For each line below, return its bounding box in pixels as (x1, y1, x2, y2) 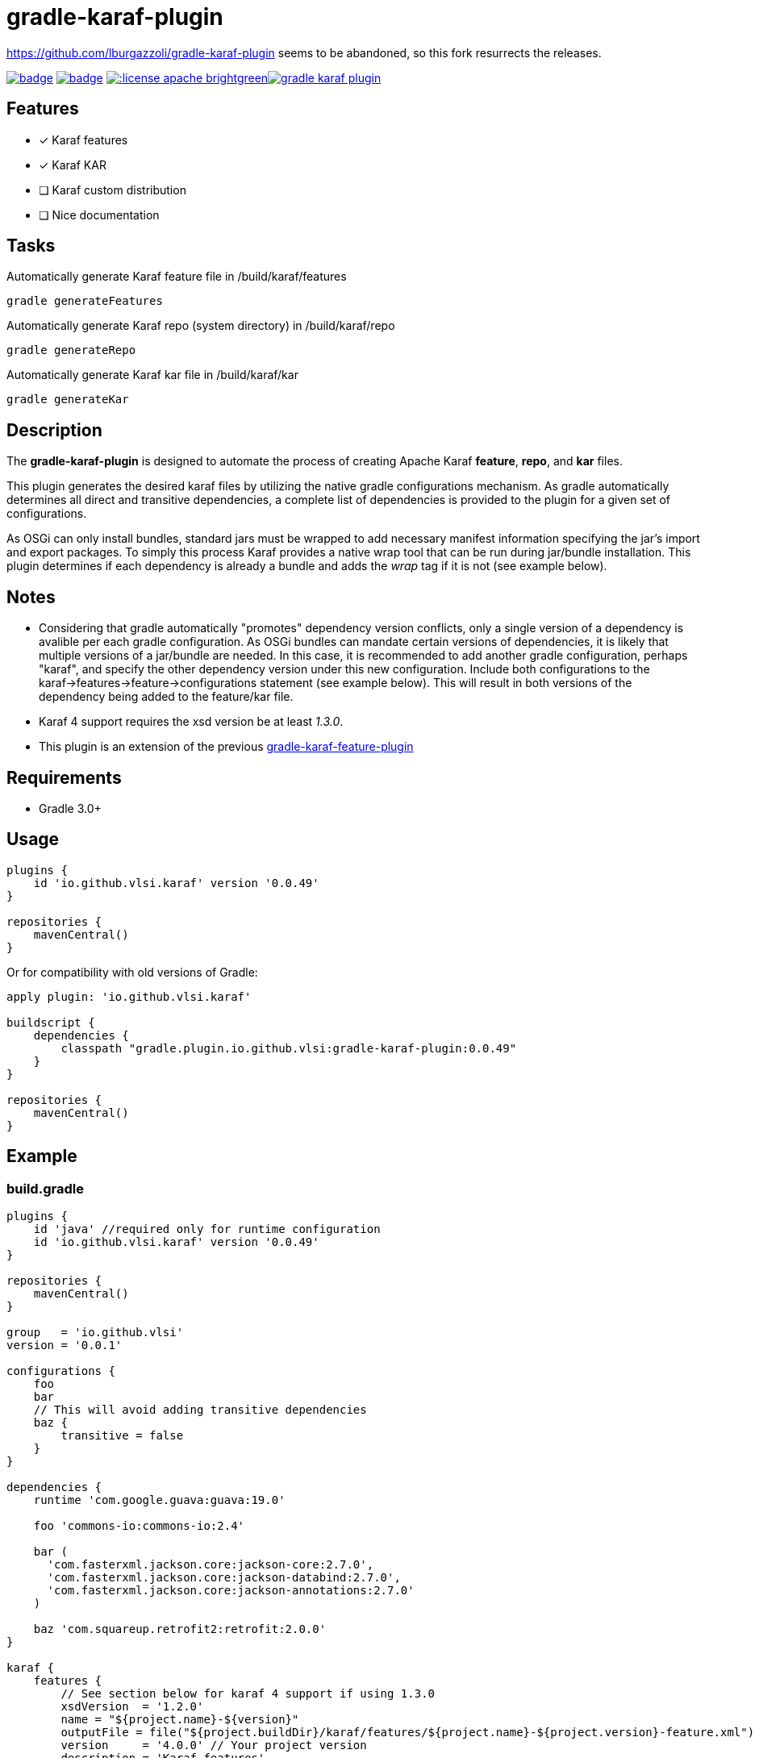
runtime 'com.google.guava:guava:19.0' (33, 1493, 286, 1507)
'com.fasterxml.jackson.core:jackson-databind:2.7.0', (47, 1571, 401, 1585)
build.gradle (6, 1180, 84, 1197)
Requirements (6, 767, 122, 788)
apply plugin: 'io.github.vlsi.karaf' (6, 989, 252, 1003)
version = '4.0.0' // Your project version (60, 1739, 367, 1752)
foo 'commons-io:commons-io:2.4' (33, 1519, 245, 1533)
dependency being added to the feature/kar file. (39, 689, 294, 704)
